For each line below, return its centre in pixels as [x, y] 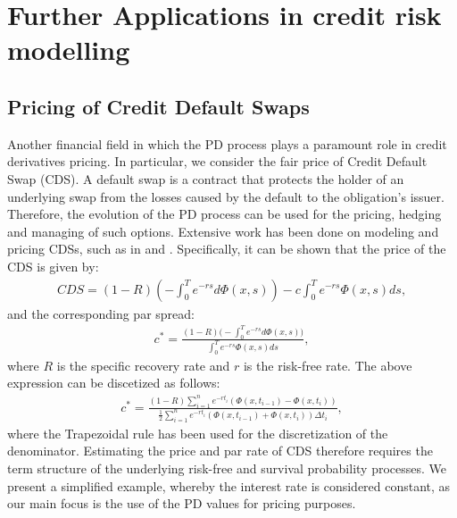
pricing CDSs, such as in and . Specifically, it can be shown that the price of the [227, 249]
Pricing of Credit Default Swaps [158, 106]
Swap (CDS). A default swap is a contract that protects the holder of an [206, 178]
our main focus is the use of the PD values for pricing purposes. [182, 503]
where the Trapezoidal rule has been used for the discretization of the [198, 433]
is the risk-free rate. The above [328, 365]
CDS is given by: [53, 266]
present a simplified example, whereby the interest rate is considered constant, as [229, 485]
